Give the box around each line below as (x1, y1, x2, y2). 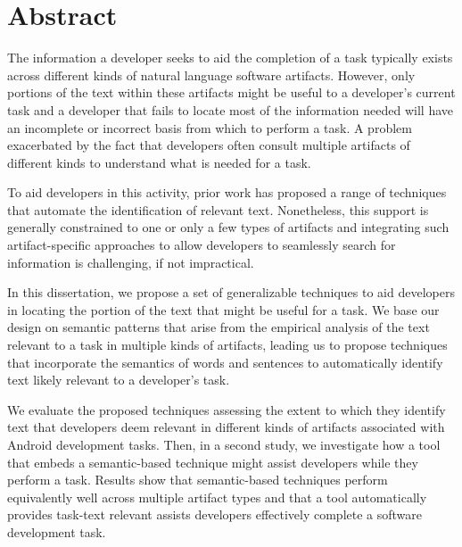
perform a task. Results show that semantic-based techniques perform (7, 470, 388, 489)
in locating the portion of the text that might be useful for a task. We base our (7, 300, 440, 319)
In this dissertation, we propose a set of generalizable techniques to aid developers (7, 283, 455, 302)
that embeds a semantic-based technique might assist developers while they (7, 452, 418, 471)
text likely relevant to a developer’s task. (7, 370, 230, 389)
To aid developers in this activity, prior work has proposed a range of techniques (7, 183, 447, 202)
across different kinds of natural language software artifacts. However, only (7, 65, 416, 84)
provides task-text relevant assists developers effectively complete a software (7, 505, 423, 524)
